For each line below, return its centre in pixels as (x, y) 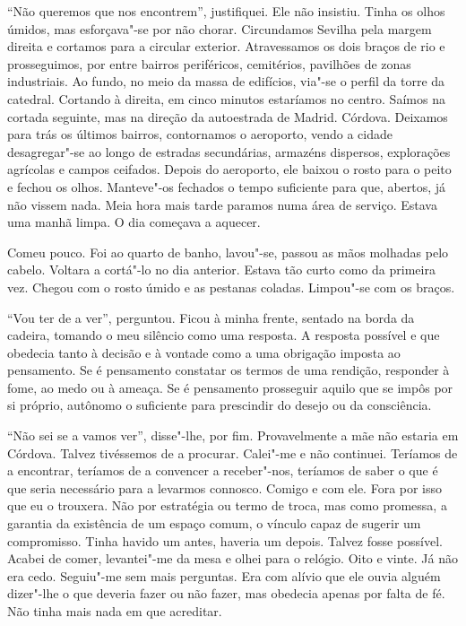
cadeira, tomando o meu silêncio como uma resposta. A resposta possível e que (224, 335)
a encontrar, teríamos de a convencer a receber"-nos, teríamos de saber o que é (223, 470)
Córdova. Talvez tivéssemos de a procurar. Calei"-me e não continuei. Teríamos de (233, 452)
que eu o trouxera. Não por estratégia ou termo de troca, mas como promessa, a (227, 505)
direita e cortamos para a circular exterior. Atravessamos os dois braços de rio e (226, 46)
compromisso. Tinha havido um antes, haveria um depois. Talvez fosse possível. (225, 540)
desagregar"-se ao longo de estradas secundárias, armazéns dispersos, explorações (229, 151)
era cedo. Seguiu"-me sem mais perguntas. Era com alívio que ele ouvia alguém (224, 575)
